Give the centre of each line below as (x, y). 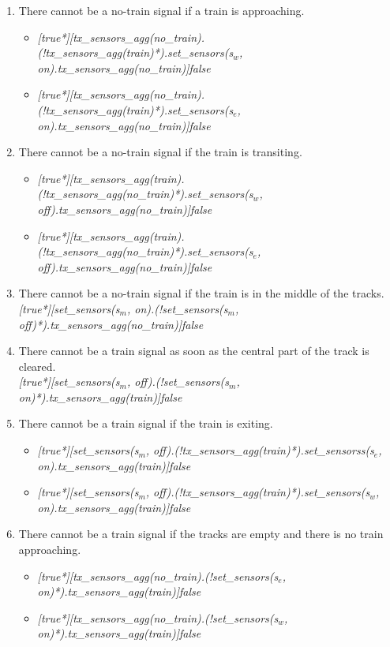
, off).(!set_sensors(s (178, 381)
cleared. (37, 366)
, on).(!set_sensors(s (177, 308)
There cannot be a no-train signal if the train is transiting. (160, 152)
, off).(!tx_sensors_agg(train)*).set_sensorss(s (260, 450)
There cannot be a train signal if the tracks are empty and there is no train (201, 534)
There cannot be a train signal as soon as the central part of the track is (194, 351)
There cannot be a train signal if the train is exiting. (146, 423)
